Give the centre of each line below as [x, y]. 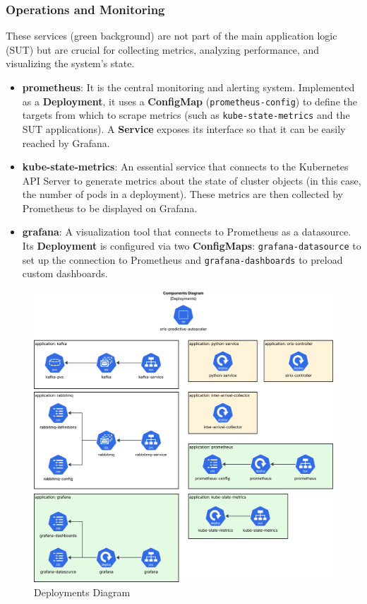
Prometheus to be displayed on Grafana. [110, 208]
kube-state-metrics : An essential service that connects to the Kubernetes [185, 167]
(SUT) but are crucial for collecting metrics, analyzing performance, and [163, 49]
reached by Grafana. [66, 143]
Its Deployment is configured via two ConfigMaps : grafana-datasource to [192, 246]
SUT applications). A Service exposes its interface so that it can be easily [184, 128]
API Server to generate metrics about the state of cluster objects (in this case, [192, 180]
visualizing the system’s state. [70, 63]
